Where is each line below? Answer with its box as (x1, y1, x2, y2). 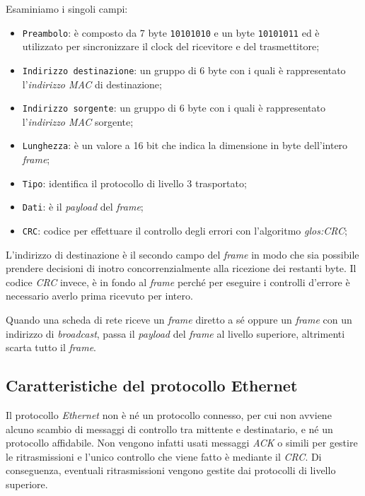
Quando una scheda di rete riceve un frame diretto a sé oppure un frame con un (6, 312, 352, 326)
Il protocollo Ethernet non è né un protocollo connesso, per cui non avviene (6, 407, 332, 422)
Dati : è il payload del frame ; (22, 199, 144, 214)
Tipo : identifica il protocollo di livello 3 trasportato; (22, 175, 247, 190)
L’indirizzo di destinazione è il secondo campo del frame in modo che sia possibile (6, 247, 359, 261)
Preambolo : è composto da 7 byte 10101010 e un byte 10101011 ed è (22, 25, 320, 40)
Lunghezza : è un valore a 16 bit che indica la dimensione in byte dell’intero (22, 138, 348, 153)
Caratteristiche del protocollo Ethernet (6, 374, 298, 396)
